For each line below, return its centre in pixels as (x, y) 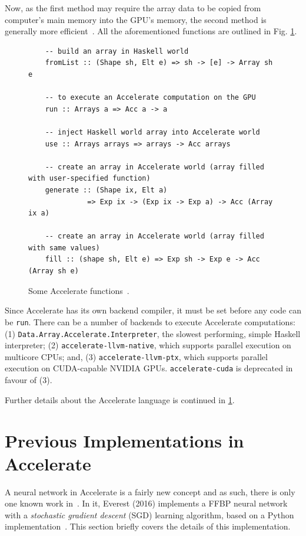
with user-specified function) (89, 179)
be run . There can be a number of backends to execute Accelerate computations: (150, 321)
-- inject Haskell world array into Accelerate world (152, 132)
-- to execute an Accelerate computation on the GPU (150, 98)
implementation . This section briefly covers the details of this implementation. (148, 526)
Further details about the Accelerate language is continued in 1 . (120, 399)
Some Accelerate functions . (79, 290)
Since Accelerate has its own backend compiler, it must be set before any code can (153, 310)
